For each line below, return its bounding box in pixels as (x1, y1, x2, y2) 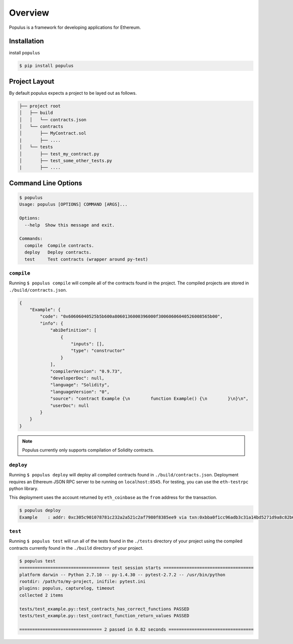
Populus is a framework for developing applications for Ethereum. (9, 24, 141, 30)
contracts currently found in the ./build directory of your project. (9, 545, 144, 551)
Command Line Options (9, 179, 83, 187)
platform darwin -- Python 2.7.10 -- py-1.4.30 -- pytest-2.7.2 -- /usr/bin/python (19, 572, 226, 578)
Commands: (19, 236, 43, 241)
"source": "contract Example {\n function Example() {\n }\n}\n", (50, 396, 249, 402)
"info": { (40, 321, 63, 326)
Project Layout (9, 77, 55, 86)
